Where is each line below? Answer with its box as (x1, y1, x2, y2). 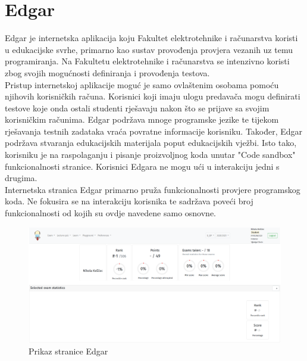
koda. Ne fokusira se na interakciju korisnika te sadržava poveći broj (5, 195, 253, 207)
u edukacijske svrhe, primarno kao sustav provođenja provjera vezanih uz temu (5, 43, 293, 55)
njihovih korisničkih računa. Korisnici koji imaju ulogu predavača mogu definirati (5, 90, 300, 102)
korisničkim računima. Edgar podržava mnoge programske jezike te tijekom (5, 113, 279, 126)
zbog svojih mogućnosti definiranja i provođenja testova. (5, 66, 210, 79)
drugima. (5, 172, 37, 184)
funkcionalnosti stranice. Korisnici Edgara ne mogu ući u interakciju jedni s (5, 160, 280, 172)
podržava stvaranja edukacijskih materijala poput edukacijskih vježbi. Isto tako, (5, 136, 297, 149)
